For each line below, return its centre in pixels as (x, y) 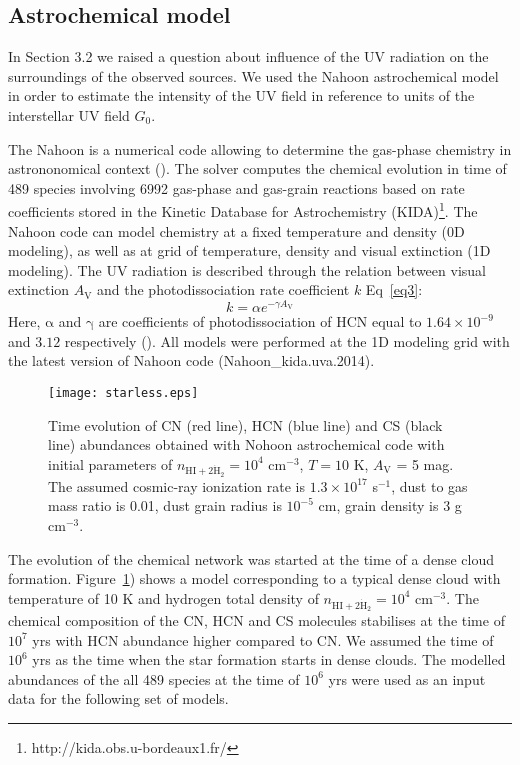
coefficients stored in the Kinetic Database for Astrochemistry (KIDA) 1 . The (243, 210)
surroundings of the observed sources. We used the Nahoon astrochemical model (253, 75)
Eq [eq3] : (394, 289)
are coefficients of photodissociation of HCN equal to (260, 321)
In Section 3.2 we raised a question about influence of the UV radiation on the (248, 56)
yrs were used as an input (407, 678)
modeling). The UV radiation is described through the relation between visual (247, 269)
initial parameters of (110, 463)
